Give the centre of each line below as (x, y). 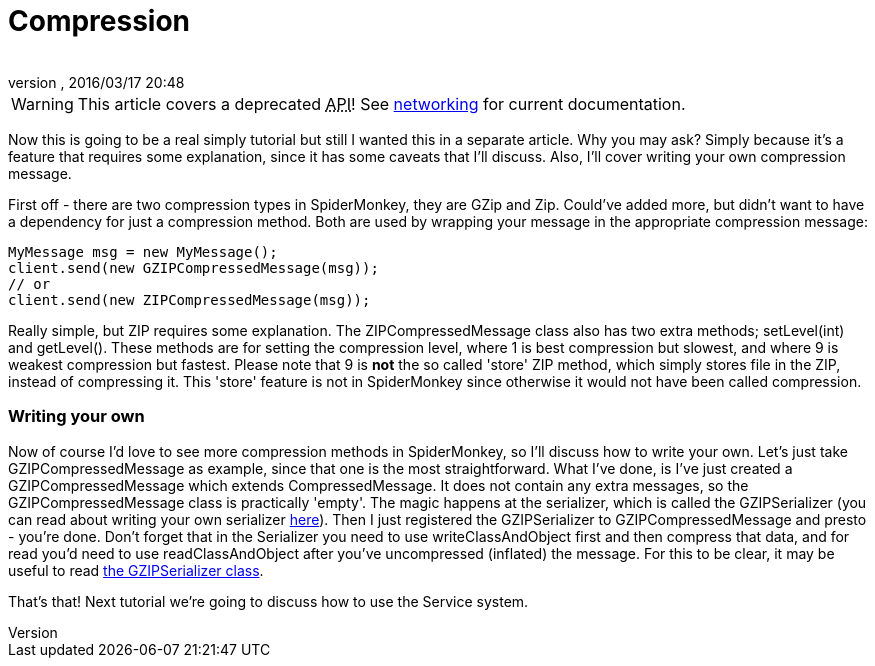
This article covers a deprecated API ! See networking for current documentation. (381, 103)
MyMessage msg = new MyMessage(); (143, 251)
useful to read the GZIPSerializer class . (136, 570)
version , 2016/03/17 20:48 (96, 82)
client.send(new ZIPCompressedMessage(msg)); (189, 299)
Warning (42, 103)
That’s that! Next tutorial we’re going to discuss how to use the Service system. (268, 601)
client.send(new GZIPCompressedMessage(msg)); (193, 267)
